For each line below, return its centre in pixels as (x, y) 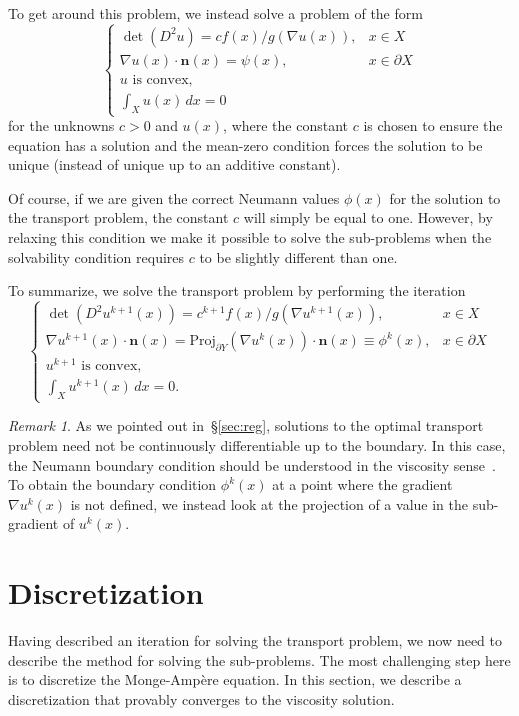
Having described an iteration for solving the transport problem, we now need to (255, 640)
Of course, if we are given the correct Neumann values (174, 197)
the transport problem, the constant (118, 217)
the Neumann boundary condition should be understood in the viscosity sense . (252, 464)
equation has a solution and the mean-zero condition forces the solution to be (245, 144)
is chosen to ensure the (433, 125)
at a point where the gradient (362, 484)
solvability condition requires (96, 256)
